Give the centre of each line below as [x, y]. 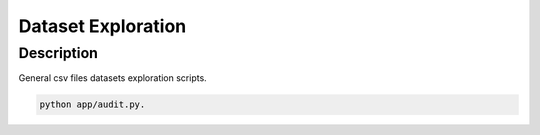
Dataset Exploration [102, 26]
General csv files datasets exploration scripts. [112, 78]
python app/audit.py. [92, 104]
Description [58, 53]
